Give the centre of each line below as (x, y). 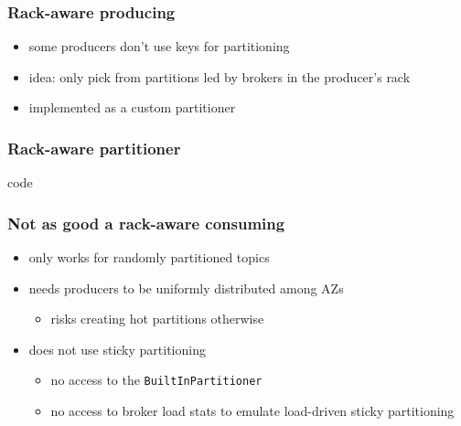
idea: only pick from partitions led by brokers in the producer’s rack (220, 76)
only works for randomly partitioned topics (149, 257)
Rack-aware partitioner (94, 148)
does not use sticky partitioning (117, 349)
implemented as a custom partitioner (132, 107)
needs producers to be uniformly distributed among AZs (186, 288)
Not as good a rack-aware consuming (146, 223)
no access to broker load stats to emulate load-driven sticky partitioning (252, 411)
